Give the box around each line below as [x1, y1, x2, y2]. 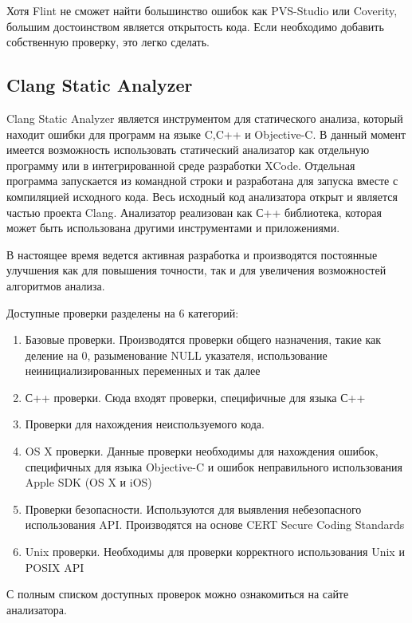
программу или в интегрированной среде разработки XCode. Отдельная [6, 156, 355, 173]
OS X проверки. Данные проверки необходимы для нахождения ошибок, [25, 443, 379, 459]
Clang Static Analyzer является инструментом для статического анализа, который [6, 109, 403, 126]
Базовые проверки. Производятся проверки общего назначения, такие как [25, 331, 382, 348]
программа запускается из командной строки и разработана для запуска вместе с [6, 172, 398, 189]
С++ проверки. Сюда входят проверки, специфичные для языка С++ [25, 388, 366, 405]
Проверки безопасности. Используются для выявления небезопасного [25, 500, 362, 517]
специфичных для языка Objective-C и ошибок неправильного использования [25, 458, 403, 475]
